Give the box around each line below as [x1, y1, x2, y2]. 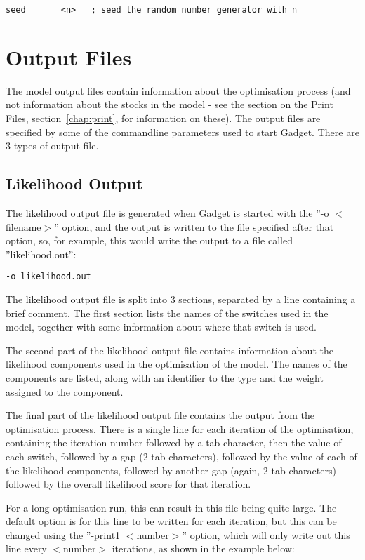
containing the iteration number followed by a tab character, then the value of [6, 435, 342, 450]
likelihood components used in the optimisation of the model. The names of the [6, 356, 347, 371]
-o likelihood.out [6, 272, 91, 282]
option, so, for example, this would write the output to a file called [6, 233, 293, 248]
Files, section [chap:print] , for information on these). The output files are [6, 110, 321, 125]
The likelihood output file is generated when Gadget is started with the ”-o [6, 205, 329, 220]
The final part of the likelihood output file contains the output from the [6, 408, 315, 422]
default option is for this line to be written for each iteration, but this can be [6, 514, 337, 528]
